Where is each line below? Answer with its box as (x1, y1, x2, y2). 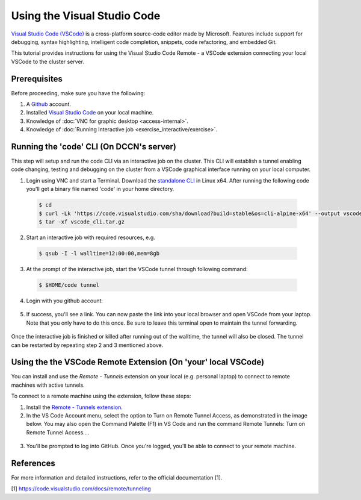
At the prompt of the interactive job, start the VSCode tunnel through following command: (26, 265, 248, 272)
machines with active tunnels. (11, 381, 85, 389)
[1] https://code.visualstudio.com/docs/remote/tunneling (11, 485, 152, 492)
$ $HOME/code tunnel (39, 281, 99, 289)
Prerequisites (11, 73, 63, 84)
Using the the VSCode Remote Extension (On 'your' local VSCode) (11, 357, 265, 367)
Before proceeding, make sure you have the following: (11, 89, 146, 96)
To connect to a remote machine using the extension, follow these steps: (11, 392, 191, 400)
